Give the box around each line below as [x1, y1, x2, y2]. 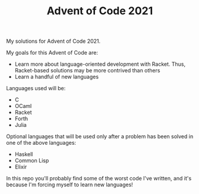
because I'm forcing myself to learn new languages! [6, 181, 134, 188]
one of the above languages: [6, 139, 76, 147]
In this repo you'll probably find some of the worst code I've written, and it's [6, 175, 192, 182]
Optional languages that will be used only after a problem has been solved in [6, 133, 194, 140]
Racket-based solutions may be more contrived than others [14, 67, 160, 74]
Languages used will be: [6, 85, 66, 92]
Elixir [14, 163, 27, 170]
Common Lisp [14, 157, 49, 164]
